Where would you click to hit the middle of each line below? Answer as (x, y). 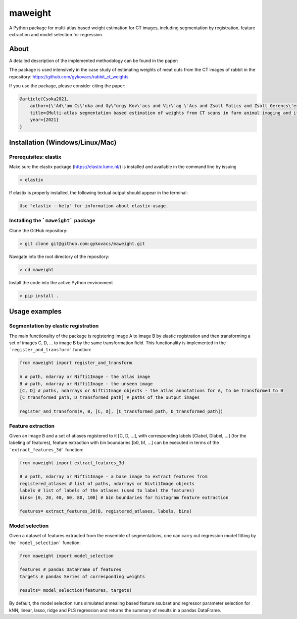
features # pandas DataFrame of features (71, 570)
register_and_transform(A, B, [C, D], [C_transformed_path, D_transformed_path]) (122, 411)
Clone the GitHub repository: (38, 230)
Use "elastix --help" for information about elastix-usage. (94, 206)
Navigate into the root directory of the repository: (59, 256)
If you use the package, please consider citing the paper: (67, 86)
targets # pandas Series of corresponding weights (82, 576)
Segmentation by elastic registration (54, 326)
